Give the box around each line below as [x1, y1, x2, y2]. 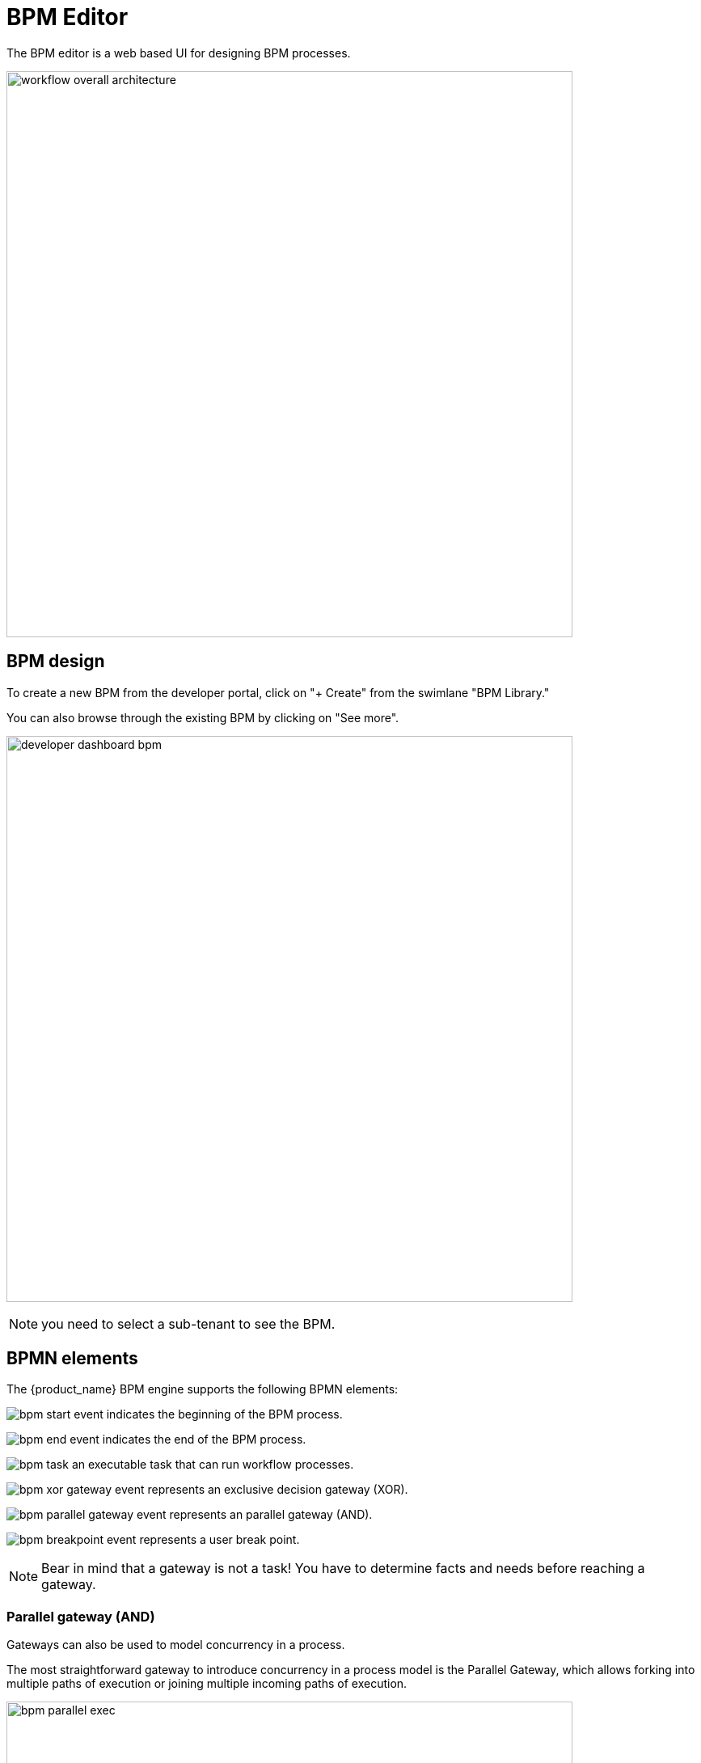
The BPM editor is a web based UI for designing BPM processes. [6, 45, 351, 60]
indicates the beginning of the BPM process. [106, 1407, 343, 1422]
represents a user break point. [139, 1533, 300, 1547]
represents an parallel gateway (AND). [169, 1507, 373, 1522]
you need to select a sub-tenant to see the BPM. [41, 1315, 336, 1332]
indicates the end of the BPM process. [102, 1432, 306, 1447]
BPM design [6, 651, 105, 672]
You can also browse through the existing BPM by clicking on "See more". [6, 710, 399, 725]
